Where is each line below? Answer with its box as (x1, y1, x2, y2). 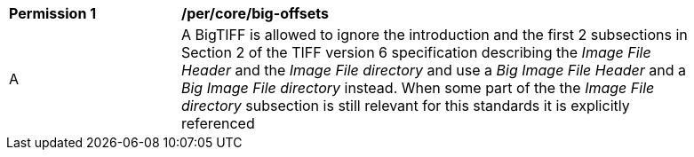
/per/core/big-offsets (181, 4, 329, 22)
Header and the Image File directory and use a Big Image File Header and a (181, 61, 686, 79)
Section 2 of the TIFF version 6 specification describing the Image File (181, 43, 651, 61)
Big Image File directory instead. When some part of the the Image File (181, 79, 655, 97)
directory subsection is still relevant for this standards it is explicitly (181, 97, 630, 114)
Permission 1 (9, 4, 97, 22)
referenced (181, 114, 255, 132)
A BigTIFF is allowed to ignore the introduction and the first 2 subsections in (181, 26, 688, 43)
